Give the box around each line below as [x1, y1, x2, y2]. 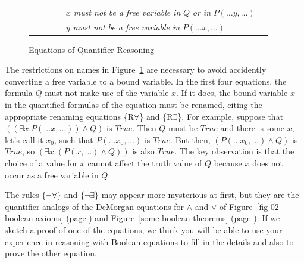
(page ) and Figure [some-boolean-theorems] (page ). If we [66, 212, 280, 224]
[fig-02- [256, 200, 282, 212]
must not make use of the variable [45, 86, 169, 99]
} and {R [139, 110, 173, 122]
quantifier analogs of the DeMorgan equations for [5, 200, 184, 212]
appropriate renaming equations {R [5, 110, 134, 122]
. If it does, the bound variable [176, 86, 288, 99]
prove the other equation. [5, 247, 97, 259]
